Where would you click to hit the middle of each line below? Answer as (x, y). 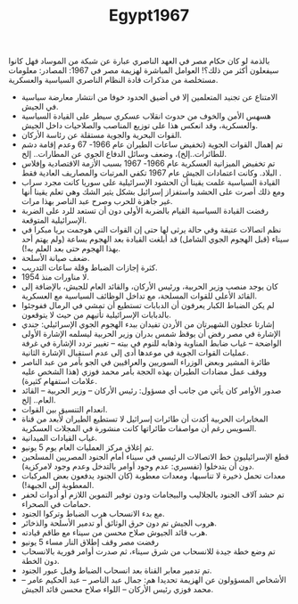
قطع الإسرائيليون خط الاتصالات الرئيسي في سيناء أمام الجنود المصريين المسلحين (155, 457)
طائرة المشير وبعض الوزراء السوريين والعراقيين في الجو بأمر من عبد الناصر (146, 363)
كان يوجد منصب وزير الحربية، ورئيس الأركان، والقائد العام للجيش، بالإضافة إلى (149, 287)
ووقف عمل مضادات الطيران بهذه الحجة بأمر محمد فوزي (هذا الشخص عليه (144, 371)
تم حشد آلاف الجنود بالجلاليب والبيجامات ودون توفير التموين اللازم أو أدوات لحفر (153, 494)
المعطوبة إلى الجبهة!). (58, 486)
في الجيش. (40, 107)
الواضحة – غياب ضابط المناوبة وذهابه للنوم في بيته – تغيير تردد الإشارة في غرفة (151, 343)
